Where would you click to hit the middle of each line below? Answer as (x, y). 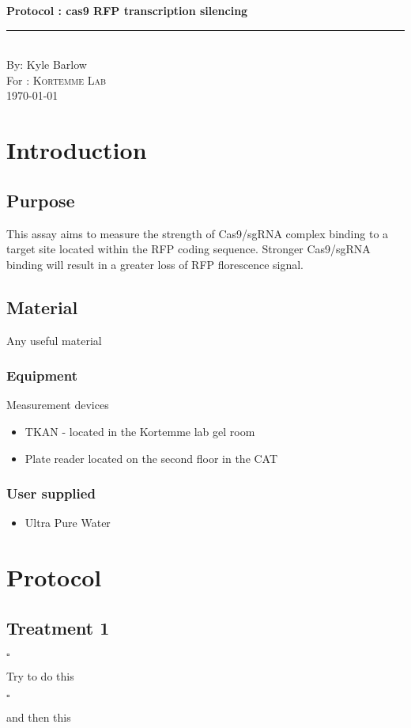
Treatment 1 (58, 627)
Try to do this (40, 675)
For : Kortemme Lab (57, 80)
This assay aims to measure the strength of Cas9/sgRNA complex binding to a (198, 233)
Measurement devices (58, 405)
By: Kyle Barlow (47, 64)
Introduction (77, 150)
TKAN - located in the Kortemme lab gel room (140, 431)
